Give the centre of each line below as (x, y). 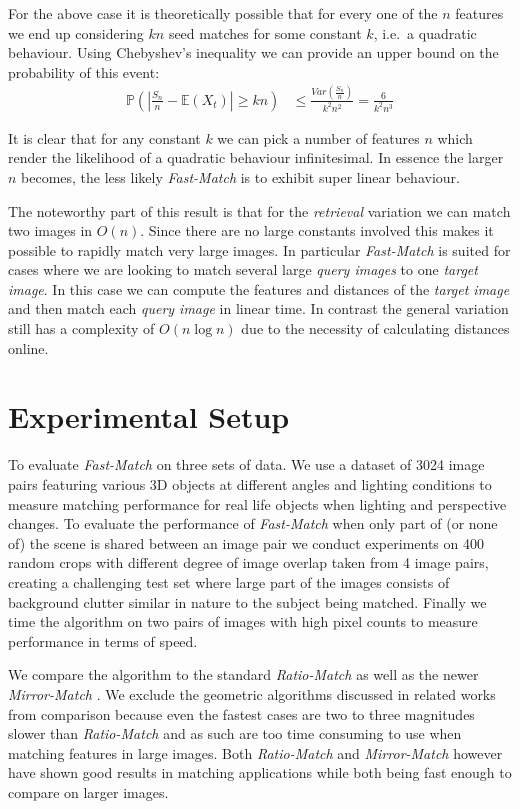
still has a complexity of (81, 328)
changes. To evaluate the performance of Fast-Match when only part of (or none (253, 523)
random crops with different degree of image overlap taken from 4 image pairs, (248, 562)
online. (28, 347)
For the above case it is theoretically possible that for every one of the (223, 13)
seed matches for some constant (265, 32)
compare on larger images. (88, 791)
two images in (50, 230)
